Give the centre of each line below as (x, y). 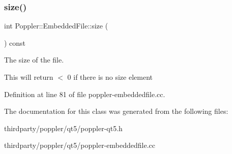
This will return (29, 77)
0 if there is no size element (110, 77)
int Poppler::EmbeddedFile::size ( (56, 26)
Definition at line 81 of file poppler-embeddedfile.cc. (85, 94)
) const (15, 42)
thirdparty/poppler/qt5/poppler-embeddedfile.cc (80, 145)
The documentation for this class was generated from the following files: (116, 111)
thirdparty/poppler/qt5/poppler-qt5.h (63, 128)
